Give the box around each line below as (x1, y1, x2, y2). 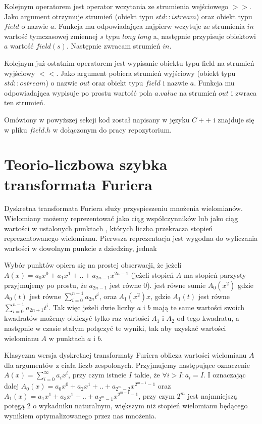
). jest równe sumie (147, 279, 206, 290)
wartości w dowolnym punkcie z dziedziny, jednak (4, 242, 157, 253)
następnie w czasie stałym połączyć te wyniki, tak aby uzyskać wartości (4, 322, 226, 333)
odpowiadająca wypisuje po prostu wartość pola (4, 87, 152, 98)
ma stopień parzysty (183, 270, 246, 280)
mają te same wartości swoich (152, 302, 244, 312)
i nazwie (163, 77, 188, 88)
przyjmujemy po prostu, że (4, 279, 87, 290)
